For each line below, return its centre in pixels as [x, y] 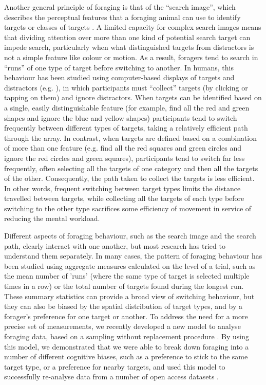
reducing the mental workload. [52, 218]
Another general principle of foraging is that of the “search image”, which [120, 7]
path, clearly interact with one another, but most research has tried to [115, 245]
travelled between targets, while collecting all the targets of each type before [124, 198]
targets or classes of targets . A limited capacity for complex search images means [133, 27]
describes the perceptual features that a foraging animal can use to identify [122, 17]
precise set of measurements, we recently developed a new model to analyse [122, 326]
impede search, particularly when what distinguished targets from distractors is [129, 47]
